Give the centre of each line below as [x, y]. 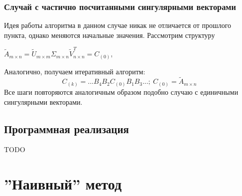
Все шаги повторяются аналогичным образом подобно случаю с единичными [121, 92]
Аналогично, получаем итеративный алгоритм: [75, 71]
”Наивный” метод [63, 184]
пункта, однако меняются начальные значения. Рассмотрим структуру [110, 35]
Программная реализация [66, 128]
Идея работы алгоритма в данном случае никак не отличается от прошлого [118, 25]
